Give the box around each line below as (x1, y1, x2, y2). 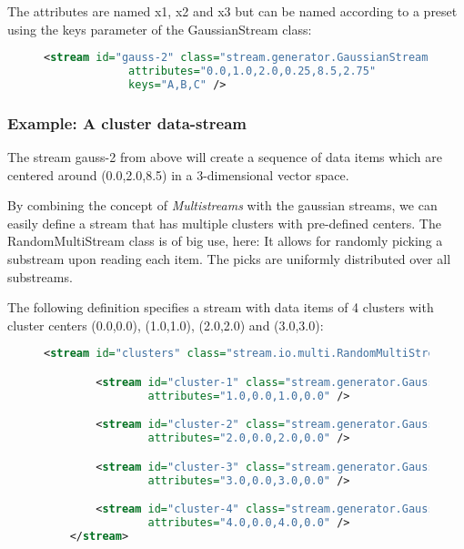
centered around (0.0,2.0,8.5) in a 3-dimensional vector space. (7, 165, 349, 184)
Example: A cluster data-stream (7, 111, 247, 134)
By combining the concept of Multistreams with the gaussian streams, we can (7, 196, 438, 215)
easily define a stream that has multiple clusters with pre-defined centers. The (7, 213, 441, 232)
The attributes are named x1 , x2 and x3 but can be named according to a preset (7, 2, 458, 20)
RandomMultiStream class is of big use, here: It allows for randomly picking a (7, 231, 443, 250)
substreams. (7, 267, 73, 286)
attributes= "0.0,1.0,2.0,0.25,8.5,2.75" (128, 65, 377, 78)
